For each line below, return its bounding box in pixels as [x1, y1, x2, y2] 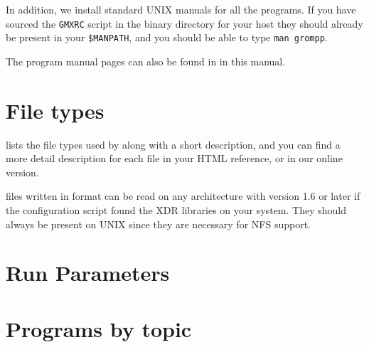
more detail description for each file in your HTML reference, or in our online [6, 151, 343, 166]
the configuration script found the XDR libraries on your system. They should [6, 203, 346, 217]
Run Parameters [6, 258, 170, 287]
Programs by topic [6, 314, 192, 343]
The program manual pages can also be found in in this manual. [6, 53, 286, 68]
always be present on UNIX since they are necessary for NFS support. [6, 216, 311, 231]
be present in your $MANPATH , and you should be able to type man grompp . [6, 30, 328, 45]
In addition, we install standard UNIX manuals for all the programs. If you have [6, 2, 356, 16]
